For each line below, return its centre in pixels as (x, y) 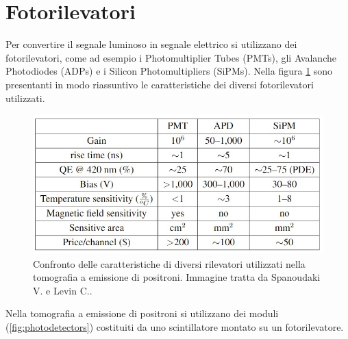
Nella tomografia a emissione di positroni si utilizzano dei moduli (142, 313)
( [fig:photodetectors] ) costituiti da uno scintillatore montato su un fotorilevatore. (175, 326)
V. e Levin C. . (63, 290)
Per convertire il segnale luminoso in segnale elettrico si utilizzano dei (151, 44)
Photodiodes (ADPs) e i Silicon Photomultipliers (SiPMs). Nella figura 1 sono (169, 71)
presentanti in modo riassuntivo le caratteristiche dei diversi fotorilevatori (160, 84)
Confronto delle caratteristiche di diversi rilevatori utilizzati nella (169, 263)
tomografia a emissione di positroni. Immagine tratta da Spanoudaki (177, 277)
